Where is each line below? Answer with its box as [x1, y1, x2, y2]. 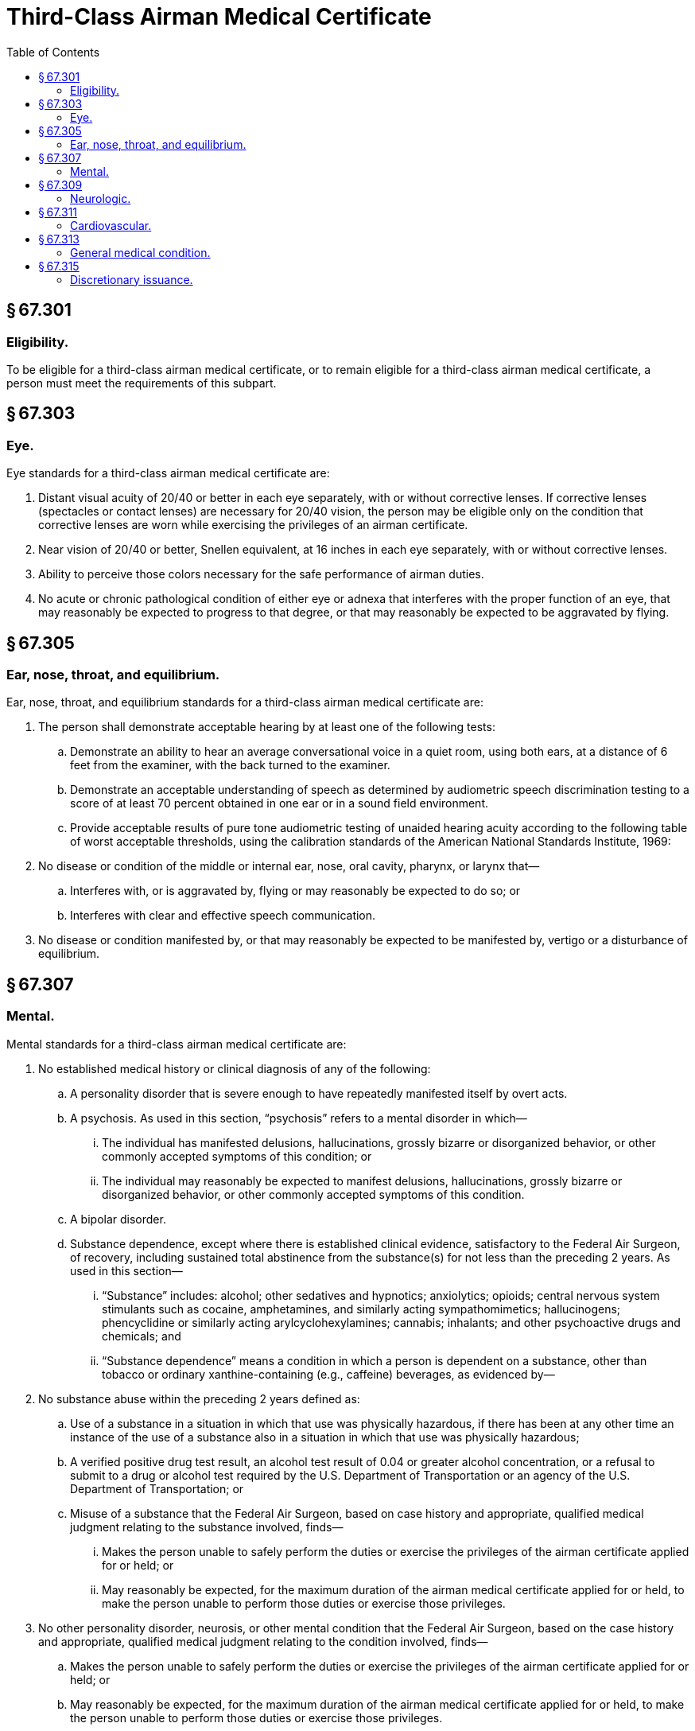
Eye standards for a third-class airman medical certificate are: [6, 466, 330, 480]
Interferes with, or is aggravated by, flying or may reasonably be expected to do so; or [70, 884, 521, 898]
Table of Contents [6, 45, 100, 59]
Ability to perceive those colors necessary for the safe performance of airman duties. [38, 567, 484, 582]
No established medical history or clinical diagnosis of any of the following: [38, 1061, 431, 1076]
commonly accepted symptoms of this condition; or [102, 1149, 372, 1163]
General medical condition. [70, 245, 211, 259]
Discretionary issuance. [70, 272, 193, 286]
